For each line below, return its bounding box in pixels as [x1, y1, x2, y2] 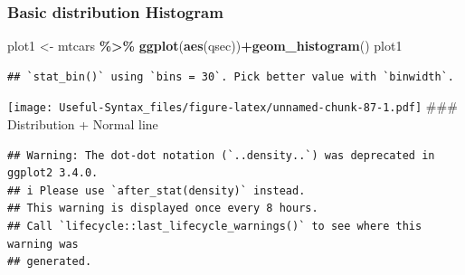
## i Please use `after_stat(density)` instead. [7, 184, 306, 197]
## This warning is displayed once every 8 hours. [7, 202, 318, 215]
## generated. [7, 255, 92, 269]
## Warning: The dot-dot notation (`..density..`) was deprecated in [7, 148, 435, 162]
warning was [7, 237, 79, 251]
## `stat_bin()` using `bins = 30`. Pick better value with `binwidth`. [7, 70, 454, 83]
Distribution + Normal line [7, 115, 158, 134]
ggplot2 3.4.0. [7, 166, 99, 180]
